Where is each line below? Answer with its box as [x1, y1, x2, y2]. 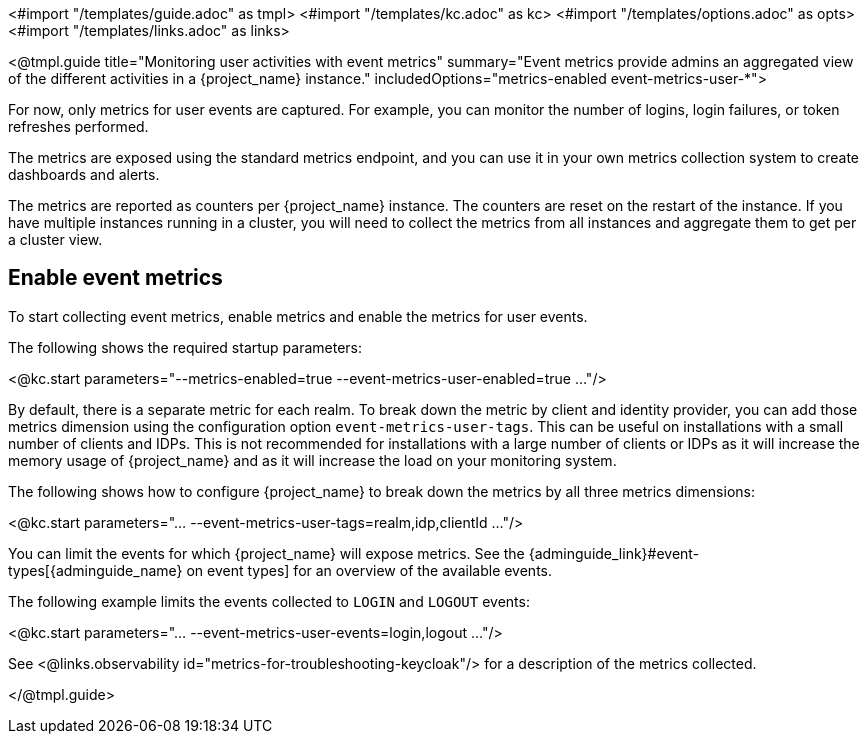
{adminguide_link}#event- [528, 544, 700, 562]
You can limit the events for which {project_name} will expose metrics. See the [8, 544, 525, 562]
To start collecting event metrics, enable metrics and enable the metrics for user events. [8, 307, 588, 325]
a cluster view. [8, 231, 103, 248]
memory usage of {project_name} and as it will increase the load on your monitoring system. [8, 451, 617, 469]
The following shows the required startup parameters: [8, 338, 363, 356]
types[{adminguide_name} [8, 561, 183, 579]
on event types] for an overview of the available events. [186, 561, 553, 579]
